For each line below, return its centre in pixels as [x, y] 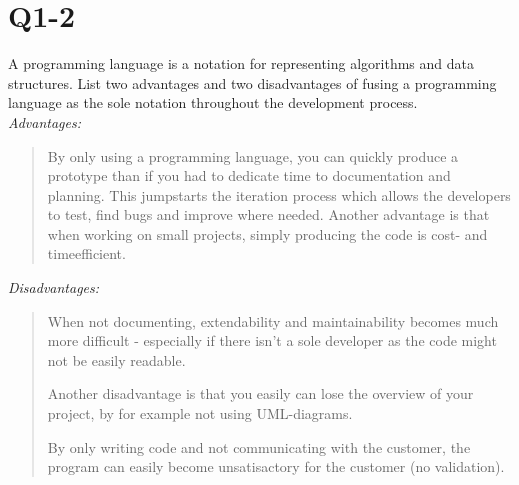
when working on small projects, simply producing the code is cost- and [267, 233]
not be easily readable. [116, 359]
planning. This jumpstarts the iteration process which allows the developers [279, 194]
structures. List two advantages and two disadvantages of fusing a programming [252, 82]
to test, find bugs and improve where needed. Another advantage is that [268, 214]
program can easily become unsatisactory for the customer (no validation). [276, 466]
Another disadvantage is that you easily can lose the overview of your [260, 393]
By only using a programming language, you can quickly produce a [253, 155]
